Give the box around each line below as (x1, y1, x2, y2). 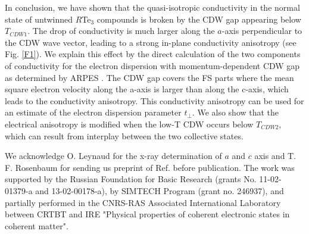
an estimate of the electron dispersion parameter (5, 106, 182, 118)
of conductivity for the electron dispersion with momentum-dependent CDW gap (5, 59, 300, 71)
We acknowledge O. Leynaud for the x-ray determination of (5, 149, 222, 162)
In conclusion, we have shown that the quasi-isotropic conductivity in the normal (5, 1, 300, 13)
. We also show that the (192, 106, 279, 118)
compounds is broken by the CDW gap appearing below (96, 13, 301, 25)
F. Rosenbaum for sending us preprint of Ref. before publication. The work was (5, 161, 295, 173)
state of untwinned (5, 13, 73, 25)
